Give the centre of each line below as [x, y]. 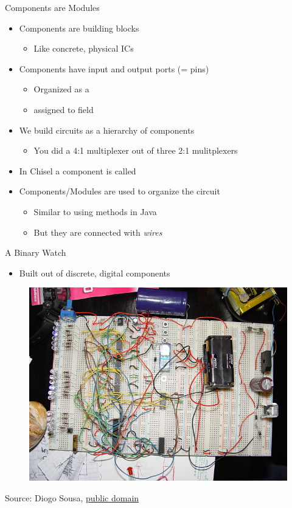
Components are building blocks [79, 28]
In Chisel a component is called [78, 170]
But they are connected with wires [98, 232]
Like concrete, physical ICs [84, 48]
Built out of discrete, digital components [95, 273]
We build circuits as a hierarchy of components [107, 130]
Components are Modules [52, 7]
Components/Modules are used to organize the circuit [120, 191]
